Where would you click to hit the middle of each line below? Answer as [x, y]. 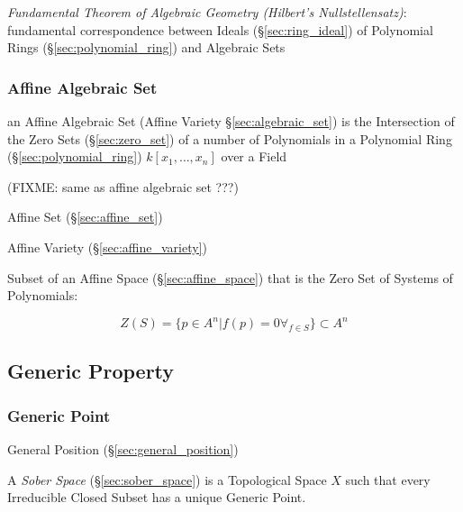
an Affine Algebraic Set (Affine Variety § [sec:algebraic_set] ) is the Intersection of [231, 121]
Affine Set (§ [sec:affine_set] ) [85, 217]
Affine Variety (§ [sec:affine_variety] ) [107, 247]
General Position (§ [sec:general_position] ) [123, 449]
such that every [388, 479]
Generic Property [91, 371]
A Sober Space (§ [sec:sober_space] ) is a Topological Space [167, 479]
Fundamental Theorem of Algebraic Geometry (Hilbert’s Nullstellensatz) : [207, 12]
